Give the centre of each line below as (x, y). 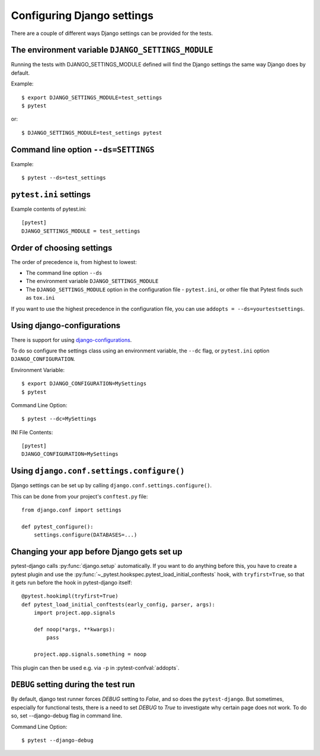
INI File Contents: (32, 432)
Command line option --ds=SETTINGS (83, 149)
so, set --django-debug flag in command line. (67, 716)
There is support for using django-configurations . (71, 340)
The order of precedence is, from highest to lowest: (74, 262)
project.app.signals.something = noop (90, 655)
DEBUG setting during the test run (73, 684)
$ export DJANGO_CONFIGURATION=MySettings (84, 384)
